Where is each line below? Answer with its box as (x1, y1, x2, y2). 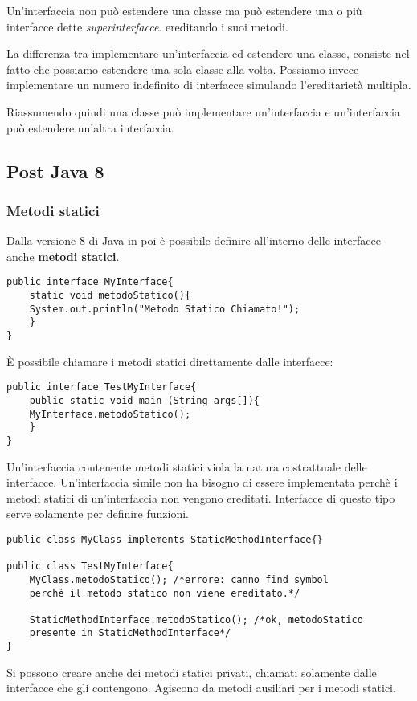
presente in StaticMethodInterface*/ (29, 627, 231, 639)
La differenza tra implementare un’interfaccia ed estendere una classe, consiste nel (6, 45, 410, 62)
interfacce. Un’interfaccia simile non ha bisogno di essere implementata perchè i (6, 474, 398, 491)
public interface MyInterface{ (6, 276, 174, 288)
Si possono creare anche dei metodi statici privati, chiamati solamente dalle (6, 663, 377, 680)
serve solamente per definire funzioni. (6, 505, 189, 522)
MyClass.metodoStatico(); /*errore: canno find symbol (29, 573, 329, 585)
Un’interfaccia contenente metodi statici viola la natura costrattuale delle (6, 458, 367, 475)
